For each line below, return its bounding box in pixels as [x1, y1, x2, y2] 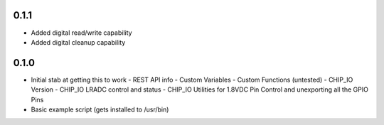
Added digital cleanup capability [31, 38, 126, 46]
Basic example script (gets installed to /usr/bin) [31, 105, 169, 114]
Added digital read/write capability [31, 28, 132, 37]
